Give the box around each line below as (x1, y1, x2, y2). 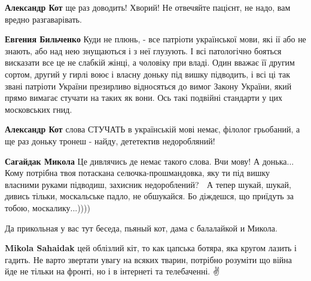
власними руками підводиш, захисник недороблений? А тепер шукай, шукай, (5, 178, 291, 190)
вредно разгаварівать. (5, 13, 82, 25)
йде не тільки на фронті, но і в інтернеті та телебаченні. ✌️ (5, 265, 220, 277)
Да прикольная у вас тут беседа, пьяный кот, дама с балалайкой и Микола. (5, 221, 278, 234)
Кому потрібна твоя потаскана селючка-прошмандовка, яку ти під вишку (5, 166, 270, 179)
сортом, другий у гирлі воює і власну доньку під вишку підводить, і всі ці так (5, 67, 290, 80)
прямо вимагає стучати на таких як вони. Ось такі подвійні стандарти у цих (5, 91, 283, 104)
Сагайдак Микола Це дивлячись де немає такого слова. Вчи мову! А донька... (5, 155, 294, 167)
